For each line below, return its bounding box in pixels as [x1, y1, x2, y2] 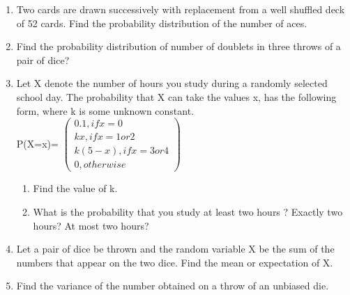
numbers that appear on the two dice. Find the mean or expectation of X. [16, 255, 333, 269]
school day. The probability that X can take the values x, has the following [16, 89, 337, 104]
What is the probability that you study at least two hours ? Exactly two [33, 204, 343, 218]
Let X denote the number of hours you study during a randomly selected [16, 76, 328, 90]
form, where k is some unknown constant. [16, 103, 195, 118]
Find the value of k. [33, 181, 118, 196]
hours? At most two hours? [33, 218, 149, 232]
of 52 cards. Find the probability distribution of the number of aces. [16, 15, 307, 30]
